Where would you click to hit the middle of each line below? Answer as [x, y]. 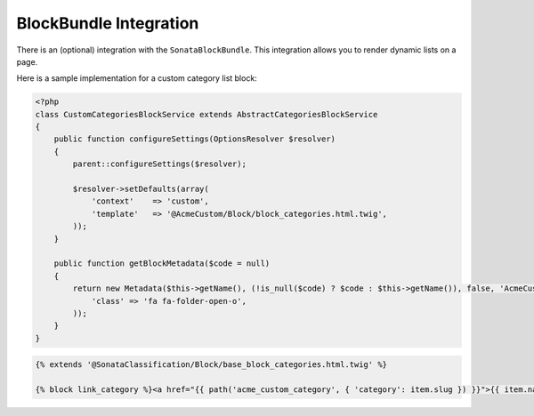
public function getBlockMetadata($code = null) [162, 264]
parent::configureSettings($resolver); [159, 164]
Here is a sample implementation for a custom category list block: [137, 78]
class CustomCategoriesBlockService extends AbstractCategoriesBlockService [206, 114]
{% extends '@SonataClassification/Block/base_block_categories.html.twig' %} [211, 365]
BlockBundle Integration [108, 23]
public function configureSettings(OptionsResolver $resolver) [195, 139]
